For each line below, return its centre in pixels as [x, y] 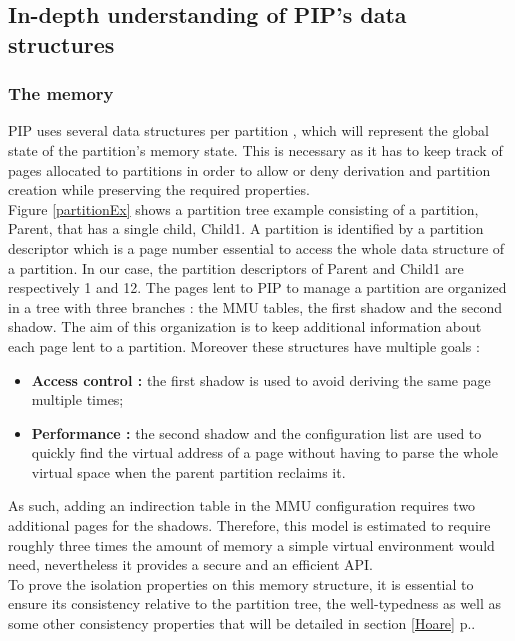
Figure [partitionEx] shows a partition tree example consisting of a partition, [243, 208]
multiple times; [77, 399]
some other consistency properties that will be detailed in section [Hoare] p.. [242, 623]
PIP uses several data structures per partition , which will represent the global [249, 130]
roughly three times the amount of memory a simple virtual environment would [251, 544]
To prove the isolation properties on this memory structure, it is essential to [241, 583]
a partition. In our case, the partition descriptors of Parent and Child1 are [236, 267]
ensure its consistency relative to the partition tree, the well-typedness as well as [255, 603]
